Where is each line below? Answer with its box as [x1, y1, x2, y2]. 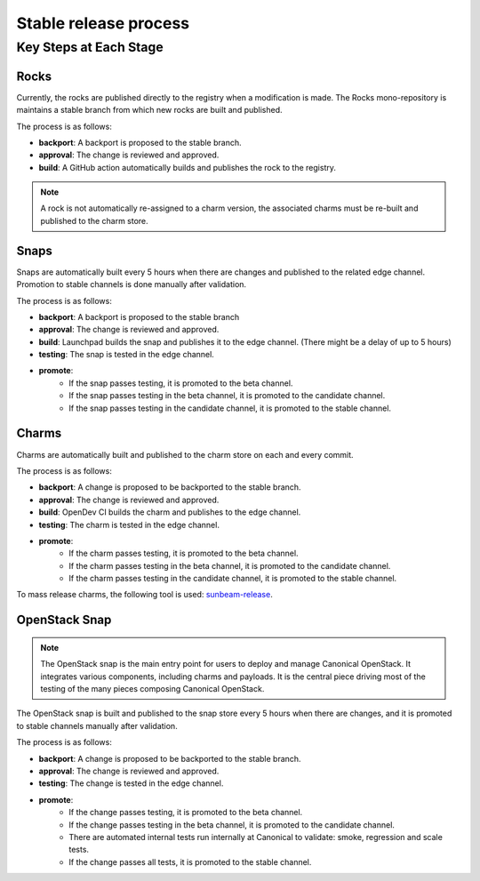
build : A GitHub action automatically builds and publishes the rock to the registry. [38, 162, 337, 172]
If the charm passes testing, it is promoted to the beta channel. [68, 548, 299, 559]
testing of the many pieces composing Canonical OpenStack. [40, 684, 265, 694]
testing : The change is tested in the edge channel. [38, 778, 224, 789]
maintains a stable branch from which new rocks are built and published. [16, 105, 284, 116]
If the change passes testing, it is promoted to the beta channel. [68, 807, 303, 818]
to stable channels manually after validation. [16, 720, 178, 731]
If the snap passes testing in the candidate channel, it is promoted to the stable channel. [68, 403, 391, 413]
